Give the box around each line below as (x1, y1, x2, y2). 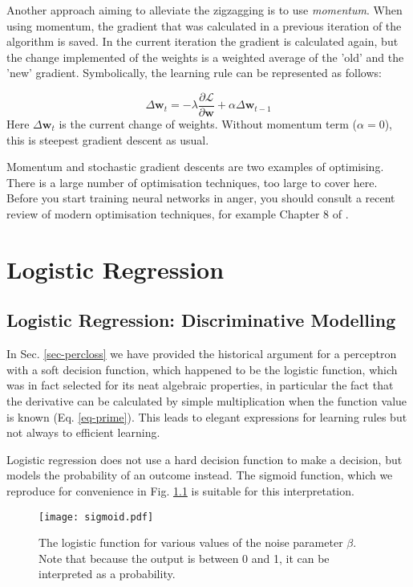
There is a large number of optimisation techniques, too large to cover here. (6, 173, 378, 190)
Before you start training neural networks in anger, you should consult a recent (6, 190, 395, 206)
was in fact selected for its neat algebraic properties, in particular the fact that (6, 377, 394, 393)
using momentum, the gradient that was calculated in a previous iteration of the (6, 17, 402, 34)
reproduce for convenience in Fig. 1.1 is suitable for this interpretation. (6, 482, 354, 499)
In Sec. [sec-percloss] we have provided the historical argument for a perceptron (6, 345, 397, 362)
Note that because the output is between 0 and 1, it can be (38, 549, 330, 566)
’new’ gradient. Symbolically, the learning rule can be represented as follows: (6, 64, 382, 81)
